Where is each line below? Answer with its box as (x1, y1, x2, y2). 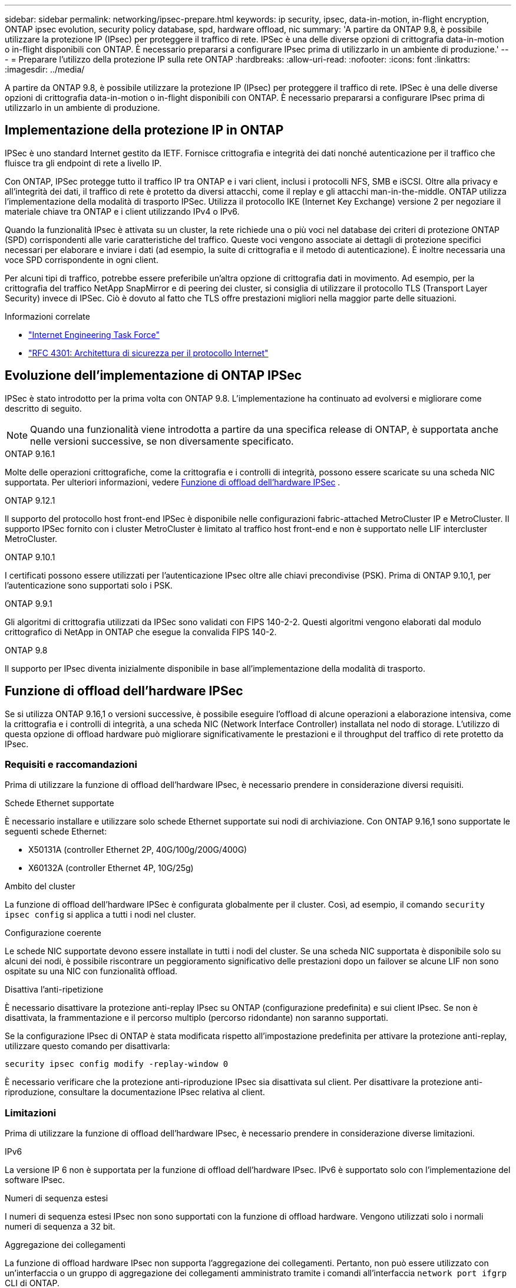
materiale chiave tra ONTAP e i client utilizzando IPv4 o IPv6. (5, 206, 240, 216)
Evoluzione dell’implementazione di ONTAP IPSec (5, 368, 302, 383)
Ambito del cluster (5, 881, 75, 892)
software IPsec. (5, 1175, 65, 1185)
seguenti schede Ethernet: (5, 826, 107, 837)
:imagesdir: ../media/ (5, 64, 85, 74)
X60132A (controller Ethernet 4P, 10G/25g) (28, 863, 194, 873)
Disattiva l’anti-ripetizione (5, 984, 104, 995)
